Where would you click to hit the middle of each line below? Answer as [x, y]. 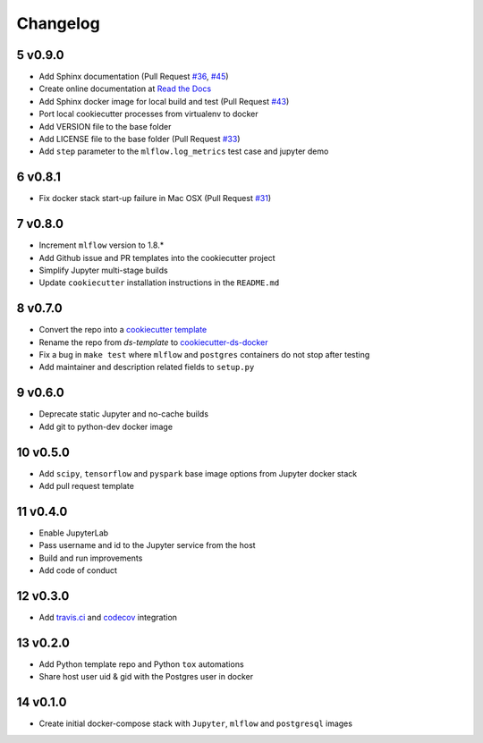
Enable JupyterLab [74, 533]
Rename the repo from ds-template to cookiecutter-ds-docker [153, 342]
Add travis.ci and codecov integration [108, 618]
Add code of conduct [78, 570]
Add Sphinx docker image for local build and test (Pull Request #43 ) [164, 101]
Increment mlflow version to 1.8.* [102, 245]
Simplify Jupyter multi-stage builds [104, 270]
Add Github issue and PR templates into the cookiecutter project [157, 258]
